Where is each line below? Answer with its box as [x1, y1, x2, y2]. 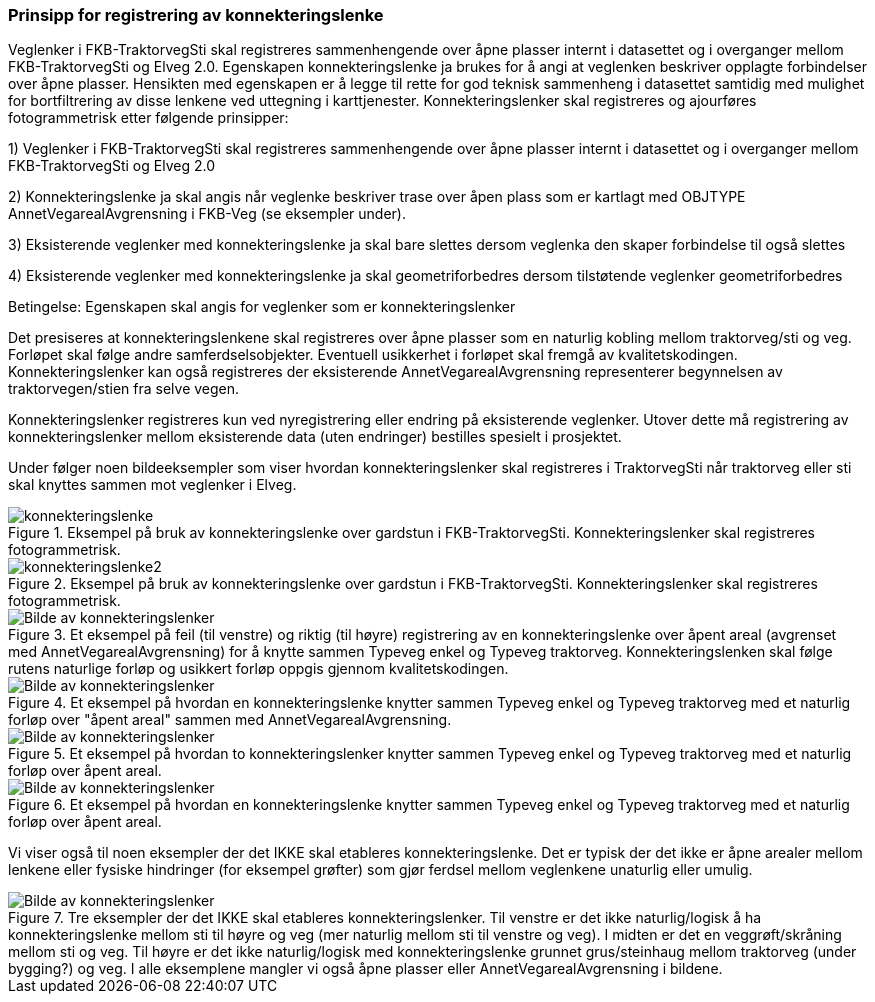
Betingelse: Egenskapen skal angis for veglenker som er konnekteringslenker [8, 298, 516, 316]
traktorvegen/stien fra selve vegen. [8, 380, 240, 398]
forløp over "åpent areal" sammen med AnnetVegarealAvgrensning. [8, 711, 452, 729]
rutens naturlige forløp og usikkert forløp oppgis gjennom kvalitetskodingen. [8, 660, 509, 678]
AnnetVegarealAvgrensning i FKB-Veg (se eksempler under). [8, 205, 406, 223]
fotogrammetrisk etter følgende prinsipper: [8, 109, 289, 127]
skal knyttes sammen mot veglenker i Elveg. [8, 476, 297, 494]
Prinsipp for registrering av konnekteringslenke [8, 5, 384, 25]
